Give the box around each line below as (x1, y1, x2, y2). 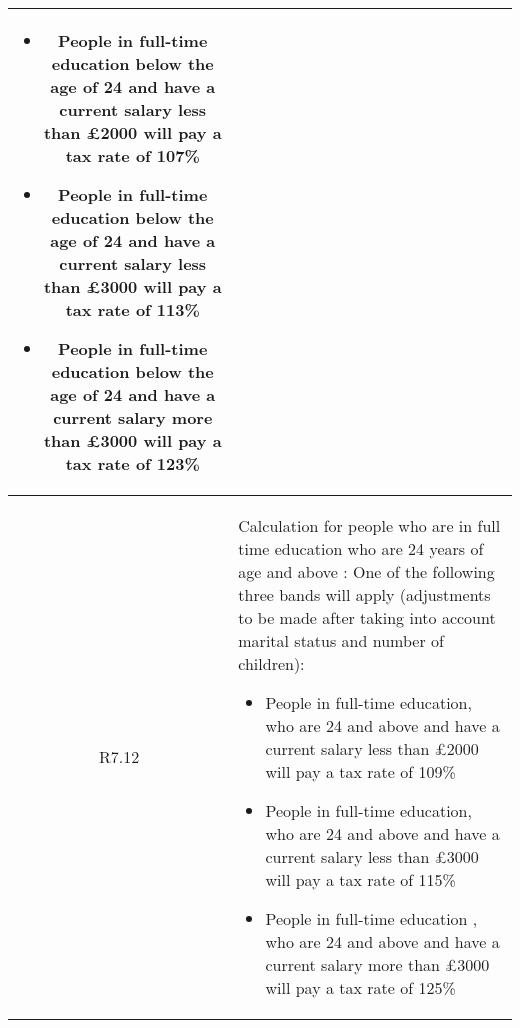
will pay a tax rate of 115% (265, 868, 456, 891)
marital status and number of (238, 629, 444, 652)
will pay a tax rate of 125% (265, 976, 456, 999)
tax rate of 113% (65, 298, 200, 321)
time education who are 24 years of (238, 537, 484, 560)
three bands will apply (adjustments (238, 583, 491, 606)
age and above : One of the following (238, 560, 495, 583)
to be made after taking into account (238, 606, 496, 629)
